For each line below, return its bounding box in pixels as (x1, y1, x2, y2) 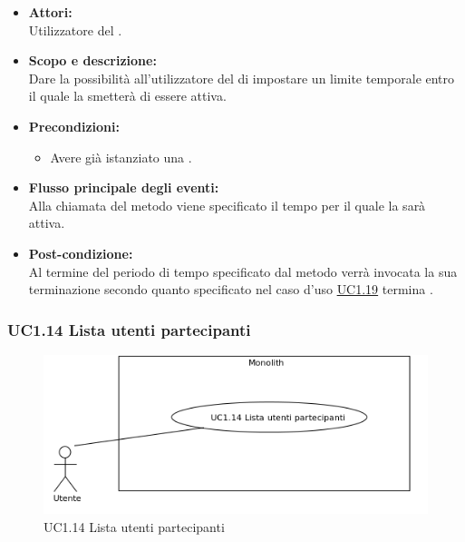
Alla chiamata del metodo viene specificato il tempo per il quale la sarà (28, 195, 426, 214)
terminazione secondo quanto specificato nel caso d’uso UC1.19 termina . (28, 280, 433, 299)
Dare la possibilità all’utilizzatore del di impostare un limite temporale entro (28, 68, 455, 87)
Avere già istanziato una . (50, 147, 192, 166)
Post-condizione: (28, 243, 133, 262)
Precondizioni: (28, 116, 120, 135)
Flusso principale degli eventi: (28, 178, 219, 197)
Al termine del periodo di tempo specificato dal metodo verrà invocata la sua (28, 261, 458, 281)
